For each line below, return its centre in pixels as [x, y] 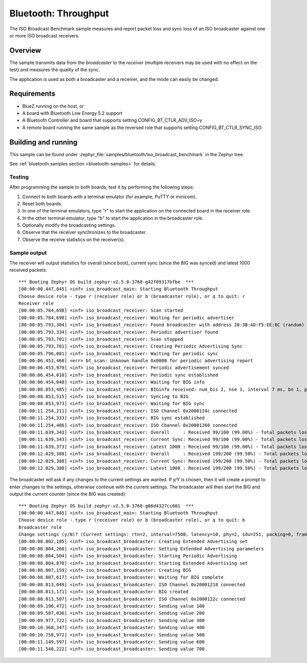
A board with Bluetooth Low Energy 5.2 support [72, 113]
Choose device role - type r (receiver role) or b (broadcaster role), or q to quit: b [132, 520]
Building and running [43, 142]
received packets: [28, 270]
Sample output [28, 252]
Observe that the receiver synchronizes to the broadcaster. [84, 232]
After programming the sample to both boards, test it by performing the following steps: [102, 187]
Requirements [32, 94]
